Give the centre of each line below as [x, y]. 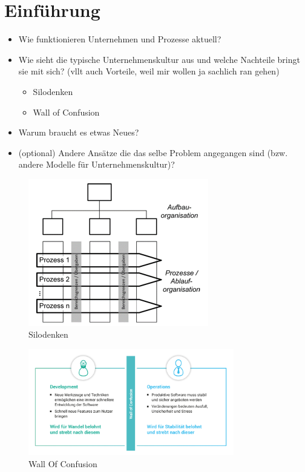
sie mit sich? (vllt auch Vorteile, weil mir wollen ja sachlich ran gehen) [149, 71]
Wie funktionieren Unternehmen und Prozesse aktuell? [120, 39]
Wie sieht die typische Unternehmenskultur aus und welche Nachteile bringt [159, 59]
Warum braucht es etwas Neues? [79, 132]
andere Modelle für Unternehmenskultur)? [97, 164]
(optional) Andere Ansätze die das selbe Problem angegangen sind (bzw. [153, 152]
